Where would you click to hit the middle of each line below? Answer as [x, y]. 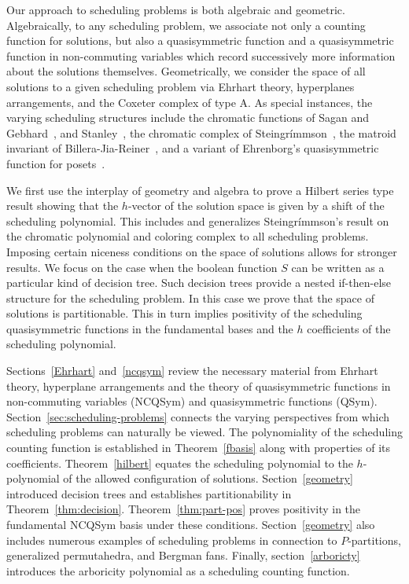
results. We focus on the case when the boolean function [142, 267]
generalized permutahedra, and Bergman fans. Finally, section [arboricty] [183, 555]
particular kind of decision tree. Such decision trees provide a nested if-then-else [199, 283]
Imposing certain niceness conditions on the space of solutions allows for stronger [202, 251]
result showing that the [63, 206]
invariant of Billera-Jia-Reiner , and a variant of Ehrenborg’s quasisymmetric [193, 148]
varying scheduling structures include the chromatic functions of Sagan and [188, 118]
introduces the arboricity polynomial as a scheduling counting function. [178, 570]
